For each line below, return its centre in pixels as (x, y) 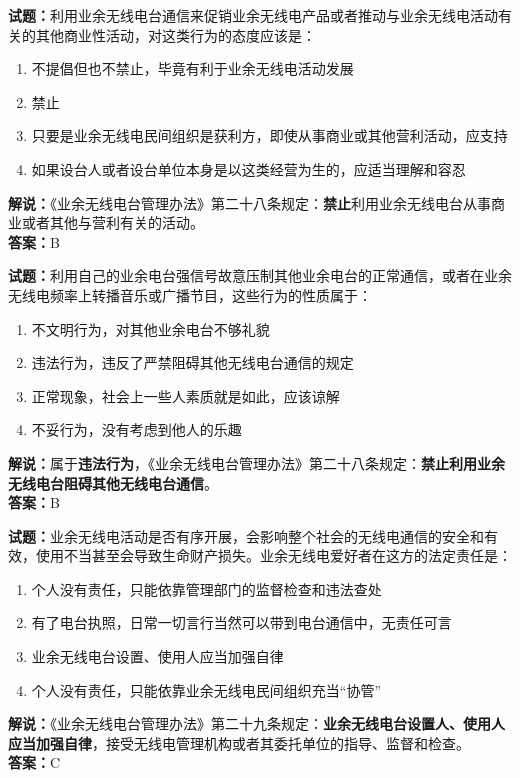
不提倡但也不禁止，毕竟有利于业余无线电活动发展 (192, 68)
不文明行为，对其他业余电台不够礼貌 (150, 328)
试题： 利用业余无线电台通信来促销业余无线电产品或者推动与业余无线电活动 (253, 15)
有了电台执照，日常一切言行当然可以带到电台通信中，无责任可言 (241, 622)
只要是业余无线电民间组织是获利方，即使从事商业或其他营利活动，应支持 (269, 135)
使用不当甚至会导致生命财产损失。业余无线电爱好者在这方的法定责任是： (273, 555)
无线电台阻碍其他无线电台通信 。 (113, 482)
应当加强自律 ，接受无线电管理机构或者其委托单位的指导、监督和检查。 (239, 742)
